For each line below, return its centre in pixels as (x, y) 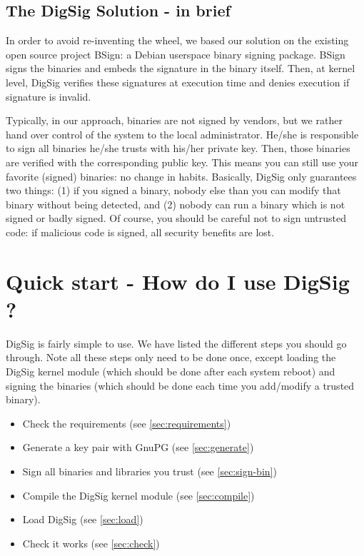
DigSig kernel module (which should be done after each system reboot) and (171, 371)
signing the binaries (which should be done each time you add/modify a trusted (180, 385)
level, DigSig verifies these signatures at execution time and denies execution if (178, 82)
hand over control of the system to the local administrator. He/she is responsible (182, 134)
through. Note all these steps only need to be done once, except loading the (171, 357)
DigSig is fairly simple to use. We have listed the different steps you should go (176, 343)
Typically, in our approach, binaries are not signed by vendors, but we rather (174, 120)
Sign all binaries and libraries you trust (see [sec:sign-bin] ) (150, 471)
